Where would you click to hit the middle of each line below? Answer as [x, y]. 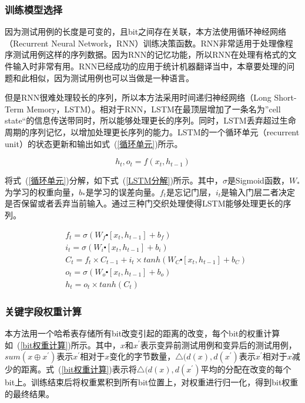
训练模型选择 [34, 9]
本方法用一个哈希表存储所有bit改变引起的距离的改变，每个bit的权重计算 [143, 333]
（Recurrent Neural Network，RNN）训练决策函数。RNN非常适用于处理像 [145, 43]
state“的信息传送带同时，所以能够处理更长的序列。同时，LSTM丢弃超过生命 [150, 120]
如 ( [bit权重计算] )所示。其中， [63, 344]
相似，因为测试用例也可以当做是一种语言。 [111, 77]
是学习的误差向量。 [123, 191]
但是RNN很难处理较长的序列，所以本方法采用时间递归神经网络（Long [138, 97]
